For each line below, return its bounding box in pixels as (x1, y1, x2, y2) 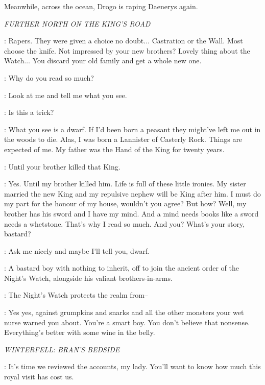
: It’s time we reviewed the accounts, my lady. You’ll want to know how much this (4, 361, 261, 372)
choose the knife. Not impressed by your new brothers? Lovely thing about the (4, 45, 250, 56)
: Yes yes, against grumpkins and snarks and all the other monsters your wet (4, 307, 244, 318)
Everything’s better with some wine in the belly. (4, 327, 155, 338)
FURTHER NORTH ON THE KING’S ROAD (4, 18, 151, 29)
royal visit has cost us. (4, 371, 74, 382)
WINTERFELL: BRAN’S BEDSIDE (4, 344, 120, 354)
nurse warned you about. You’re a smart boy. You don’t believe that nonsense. (4, 317, 250, 327)
